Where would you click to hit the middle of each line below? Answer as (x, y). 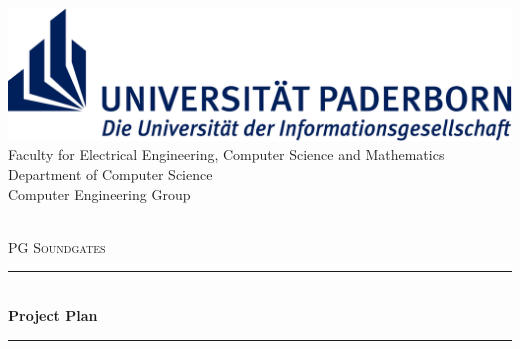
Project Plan (53, 315)
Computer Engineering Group (99, 193)
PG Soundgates (57, 246)
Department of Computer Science (110, 174)
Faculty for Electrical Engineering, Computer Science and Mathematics (226, 154)
